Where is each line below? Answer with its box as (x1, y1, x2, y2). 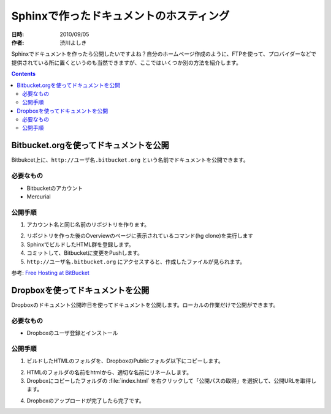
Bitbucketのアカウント (26, 184, 83, 192)
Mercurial (26, 193, 51, 200)
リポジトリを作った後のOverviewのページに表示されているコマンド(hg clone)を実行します (26, 232, 254, 239)
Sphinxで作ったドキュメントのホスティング (11, 9, 230, 23)
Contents (11, 70, 36, 78)
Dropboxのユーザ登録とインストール (26, 329, 118, 337)
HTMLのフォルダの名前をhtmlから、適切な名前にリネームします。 (26, 368, 192, 376)
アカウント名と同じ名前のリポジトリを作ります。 (26, 221, 150, 228)
